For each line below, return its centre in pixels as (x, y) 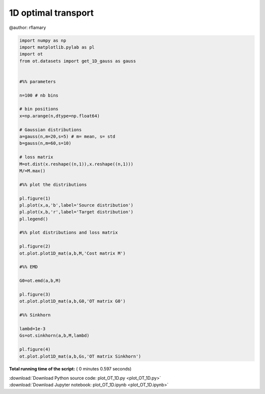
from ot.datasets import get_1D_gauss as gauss (78, 61)
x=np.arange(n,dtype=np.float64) (60, 116)
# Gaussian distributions (51, 130)
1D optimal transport (52, 13)
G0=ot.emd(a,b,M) (40, 281)
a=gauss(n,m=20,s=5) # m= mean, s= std (67, 137)
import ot (31, 54)
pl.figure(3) (35, 294)
